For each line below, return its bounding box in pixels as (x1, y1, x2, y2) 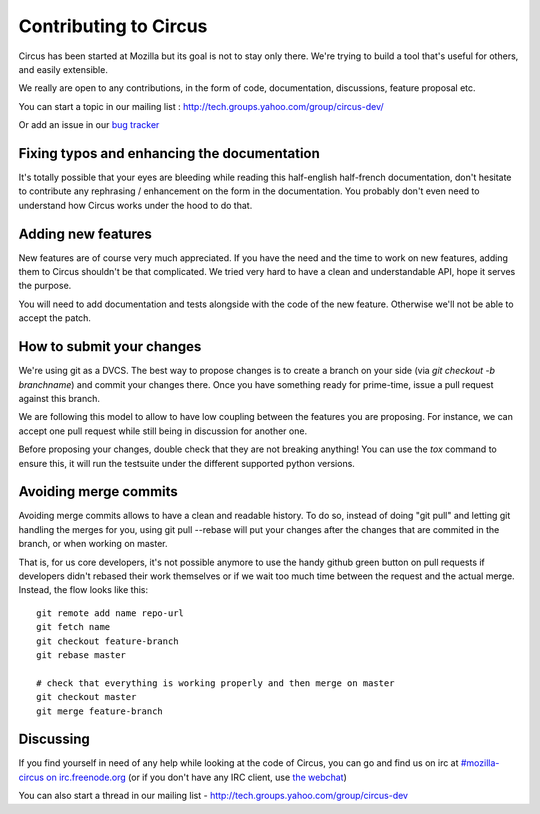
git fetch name (36, 621, 111, 633)
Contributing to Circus (18, 15, 208, 37)
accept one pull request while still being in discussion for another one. (18, 425, 308, 437)
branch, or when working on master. (18, 538, 169, 550)
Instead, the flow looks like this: (18, 584, 149, 596)
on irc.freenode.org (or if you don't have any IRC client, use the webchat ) (46, 771, 347, 783)
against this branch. (18, 392, 100, 404)
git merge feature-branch (36, 705, 164, 717)
